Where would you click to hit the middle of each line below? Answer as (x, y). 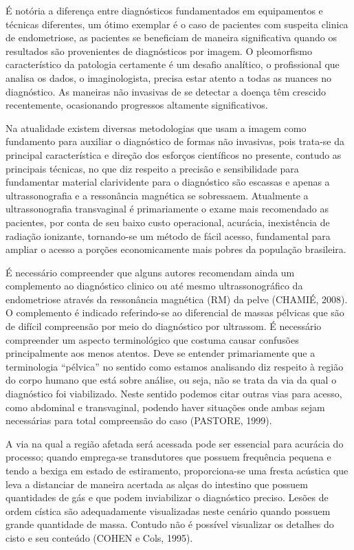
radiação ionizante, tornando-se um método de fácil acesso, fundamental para (168, 235)
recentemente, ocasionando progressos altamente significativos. (137, 105)
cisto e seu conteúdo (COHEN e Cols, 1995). (99, 537)
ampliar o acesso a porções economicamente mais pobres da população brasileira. (176, 249)
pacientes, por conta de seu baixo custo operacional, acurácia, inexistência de (168, 222)
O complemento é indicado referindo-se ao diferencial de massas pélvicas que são (175, 312)
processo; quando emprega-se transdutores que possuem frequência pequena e (168, 457)
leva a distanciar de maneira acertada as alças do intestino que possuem (157, 484)
